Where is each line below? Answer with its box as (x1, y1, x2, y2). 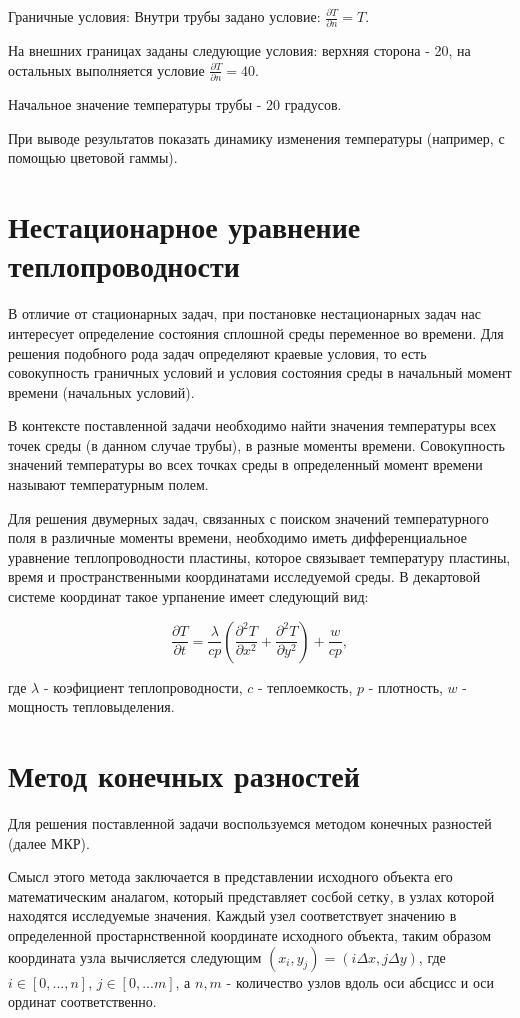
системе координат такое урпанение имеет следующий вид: (8, 586, 369, 607)
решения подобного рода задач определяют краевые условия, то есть (8, 342, 427, 363)
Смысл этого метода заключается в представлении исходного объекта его (8, 866, 453, 887)
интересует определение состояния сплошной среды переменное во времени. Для (8, 322, 504, 343)
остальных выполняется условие (8, 59, 205, 80)
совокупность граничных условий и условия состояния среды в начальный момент (8, 362, 512, 383)
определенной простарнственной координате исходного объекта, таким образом (8, 924, 492, 945)
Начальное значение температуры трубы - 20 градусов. (8, 94, 342, 115)
